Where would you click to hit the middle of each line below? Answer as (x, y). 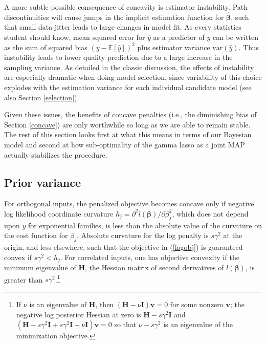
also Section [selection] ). (42, 97)
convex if (18, 257)
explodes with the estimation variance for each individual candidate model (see (128, 87)
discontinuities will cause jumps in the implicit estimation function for (114, 17)
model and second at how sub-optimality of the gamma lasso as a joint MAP (125, 144)
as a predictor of (179, 37)
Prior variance (42, 182)
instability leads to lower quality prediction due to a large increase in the (118, 57)
